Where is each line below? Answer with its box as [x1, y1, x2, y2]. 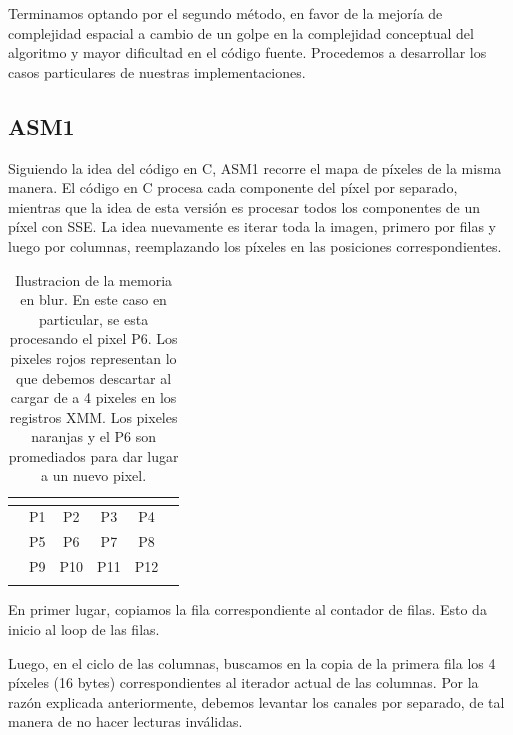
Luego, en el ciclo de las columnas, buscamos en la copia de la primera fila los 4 [8, 652, 496, 673]
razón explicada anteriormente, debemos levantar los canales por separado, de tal [8, 691, 505, 712]
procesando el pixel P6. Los [9, 328, 178, 349]
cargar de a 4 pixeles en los [10, 387, 177, 408]
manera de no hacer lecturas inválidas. [8, 711, 243, 732]
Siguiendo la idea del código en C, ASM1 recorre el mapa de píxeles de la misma [8, 157, 502, 178]
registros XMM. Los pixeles [9, 406, 178, 427]
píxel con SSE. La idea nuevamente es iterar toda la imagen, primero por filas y [8, 216, 497, 237]
